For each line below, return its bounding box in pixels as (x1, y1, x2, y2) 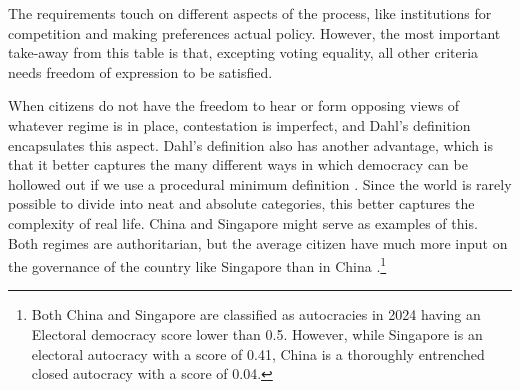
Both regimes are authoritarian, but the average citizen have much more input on (8, 232, 508, 253)
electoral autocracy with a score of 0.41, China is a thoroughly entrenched (31, 343, 485, 364)
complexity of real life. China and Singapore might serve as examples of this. (8, 212, 478, 233)
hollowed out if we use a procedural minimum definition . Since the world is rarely (8, 173, 512, 194)
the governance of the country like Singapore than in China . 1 (8, 253, 387, 276)
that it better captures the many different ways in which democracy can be (8, 154, 468, 175)
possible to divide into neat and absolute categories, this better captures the (8, 193, 475, 214)
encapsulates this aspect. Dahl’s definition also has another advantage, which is (8, 134, 494, 155)
